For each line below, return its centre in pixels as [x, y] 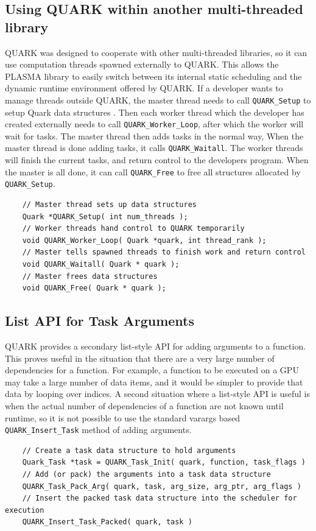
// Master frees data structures [90, 276]
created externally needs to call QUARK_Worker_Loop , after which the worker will [154, 124]
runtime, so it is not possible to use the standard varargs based [123, 417]
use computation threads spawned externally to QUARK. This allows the [142, 64]
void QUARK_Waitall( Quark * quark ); [101, 264]
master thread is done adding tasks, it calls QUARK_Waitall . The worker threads [154, 148]
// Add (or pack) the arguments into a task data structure [146, 474]
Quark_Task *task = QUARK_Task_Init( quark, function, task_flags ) [164, 462]
